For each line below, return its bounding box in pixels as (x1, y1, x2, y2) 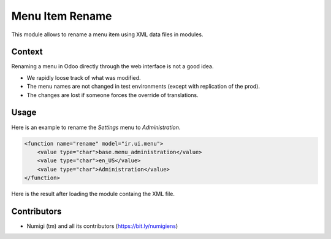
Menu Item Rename (11, 9, 113, 23)
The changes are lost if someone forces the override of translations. (26, 91, 199, 98)
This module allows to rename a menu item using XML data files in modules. (11, 31, 204, 38)
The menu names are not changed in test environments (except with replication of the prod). (26, 83, 261, 90)
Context (11, 47, 43, 57)
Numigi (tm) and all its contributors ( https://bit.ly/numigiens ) (26, 222, 178, 230)
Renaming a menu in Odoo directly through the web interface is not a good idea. (11, 63, 214, 70)
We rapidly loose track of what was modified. (26, 74, 141, 81)
